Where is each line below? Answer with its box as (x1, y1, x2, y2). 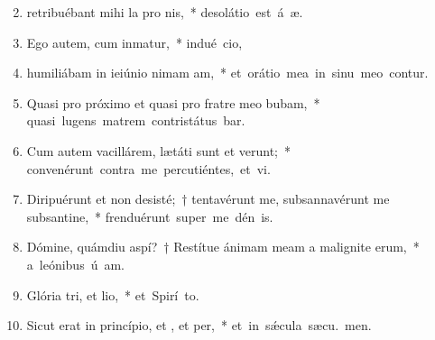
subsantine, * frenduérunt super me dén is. (26, 207, 273, 225)
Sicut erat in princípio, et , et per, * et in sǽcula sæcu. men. (26, 316, 372, 335)
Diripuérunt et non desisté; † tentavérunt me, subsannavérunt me (26, 189, 390, 208)
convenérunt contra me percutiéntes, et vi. (26, 159, 271, 178)
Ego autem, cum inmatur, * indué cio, (26, 32, 243, 51)
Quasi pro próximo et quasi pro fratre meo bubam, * (26, 93, 320, 112)
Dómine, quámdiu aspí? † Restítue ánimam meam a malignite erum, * (26, 237, 420, 256)
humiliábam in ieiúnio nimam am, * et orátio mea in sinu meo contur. (26, 63, 429, 82)
